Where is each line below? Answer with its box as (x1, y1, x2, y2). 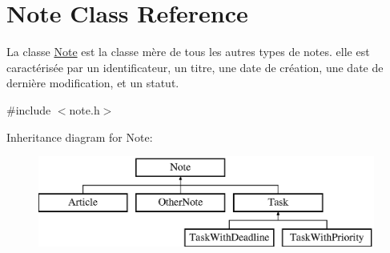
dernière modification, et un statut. (6, 74, 179, 91)
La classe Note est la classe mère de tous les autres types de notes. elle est (6, 43, 370, 60)
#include (6, 101, 51, 118)
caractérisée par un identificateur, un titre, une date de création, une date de (6, 58, 384, 75)
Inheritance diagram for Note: (6, 128, 153, 145)
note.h (69, 101, 100, 118)
